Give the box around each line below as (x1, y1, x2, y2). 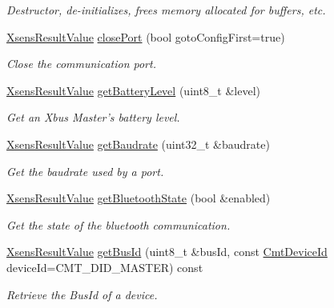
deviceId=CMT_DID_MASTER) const (6, 258, 203, 275)
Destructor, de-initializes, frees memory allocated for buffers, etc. (6, 2, 326, 18)
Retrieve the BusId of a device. (6, 286, 158, 302)
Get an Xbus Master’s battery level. (6, 109, 180, 126)
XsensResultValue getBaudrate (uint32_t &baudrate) (6, 135, 270, 152)
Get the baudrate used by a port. (6, 162, 164, 179)
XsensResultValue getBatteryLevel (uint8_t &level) (6, 82, 261, 98)
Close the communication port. (6, 55, 156, 72)
